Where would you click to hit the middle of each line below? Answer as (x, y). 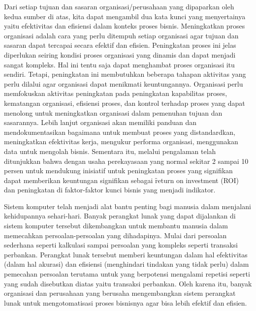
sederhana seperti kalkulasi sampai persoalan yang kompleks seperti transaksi (121, 245)
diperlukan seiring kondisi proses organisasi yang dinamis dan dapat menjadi (120, 54)
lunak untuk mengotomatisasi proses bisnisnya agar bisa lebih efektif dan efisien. (126, 302)
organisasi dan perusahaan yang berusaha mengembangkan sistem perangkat (120, 293)
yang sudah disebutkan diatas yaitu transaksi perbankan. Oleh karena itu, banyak (128, 283)
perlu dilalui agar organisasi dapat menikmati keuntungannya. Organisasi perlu (124, 83)
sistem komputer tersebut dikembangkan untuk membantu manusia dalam (116, 226)
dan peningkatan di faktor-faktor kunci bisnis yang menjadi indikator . (110, 190)
